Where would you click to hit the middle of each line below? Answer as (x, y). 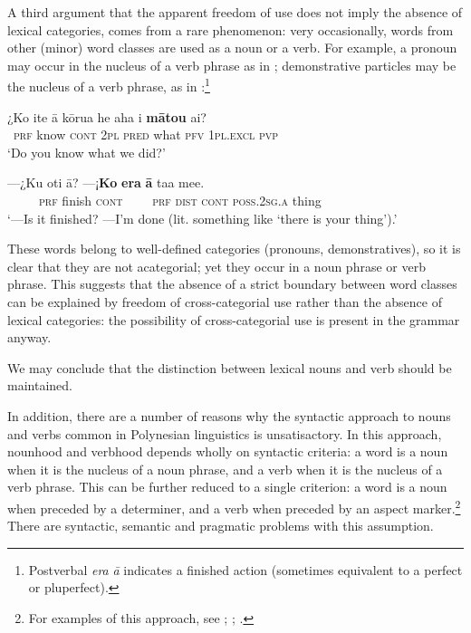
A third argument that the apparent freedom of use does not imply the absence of (235, 12)
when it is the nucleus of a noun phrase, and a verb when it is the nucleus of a (225, 469)
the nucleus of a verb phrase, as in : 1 (109, 85)
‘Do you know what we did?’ (87, 152)
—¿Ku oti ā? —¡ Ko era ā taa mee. (106, 182)
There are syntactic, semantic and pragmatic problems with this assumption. (221, 526)
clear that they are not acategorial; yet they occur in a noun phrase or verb (216, 266)
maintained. (40, 385)
